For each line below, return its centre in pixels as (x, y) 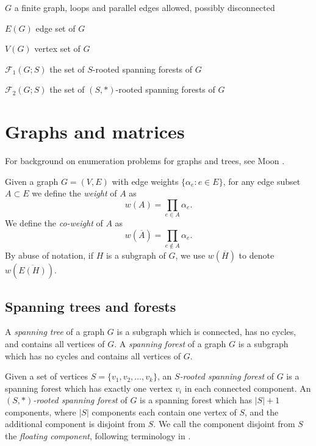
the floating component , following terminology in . (98, 436)
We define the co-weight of (54, 223)
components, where (41, 412)
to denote (257, 255)
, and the (262, 412)
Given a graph (32, 181)
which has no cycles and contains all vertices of (93, 355)
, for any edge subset (262, 181)
